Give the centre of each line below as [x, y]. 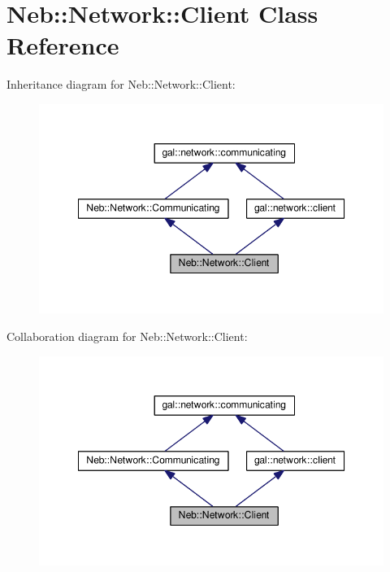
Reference [63, 45]
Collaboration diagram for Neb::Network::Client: [127, 336]
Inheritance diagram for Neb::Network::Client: [121, 84]
